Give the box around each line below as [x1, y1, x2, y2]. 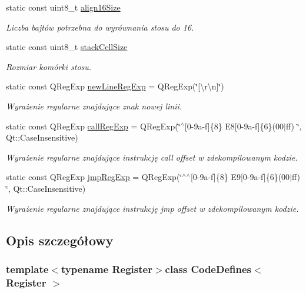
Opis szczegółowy [6, 231, 114, 249]
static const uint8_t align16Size [6, 1, 121, 13]
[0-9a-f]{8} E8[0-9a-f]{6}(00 [184, 119, 284, 132]
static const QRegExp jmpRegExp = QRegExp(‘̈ [6, 171, 182, 183]
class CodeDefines [165, 261, 251, 276]
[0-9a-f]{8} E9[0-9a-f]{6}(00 [190, 171, 290, 183]
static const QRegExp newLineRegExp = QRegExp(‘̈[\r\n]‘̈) [6, 80, 224, 92]
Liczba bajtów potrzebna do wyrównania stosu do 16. [6, 21, 194, 33]
